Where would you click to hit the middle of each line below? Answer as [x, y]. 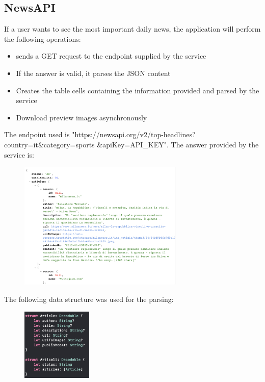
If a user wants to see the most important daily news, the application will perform [132, 29]
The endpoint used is [37, 134]
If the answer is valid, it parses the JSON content [93, 73]
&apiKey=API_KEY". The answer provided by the [178, 144]
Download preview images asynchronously [82, 117]
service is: [19, 154]
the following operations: [43, 39]
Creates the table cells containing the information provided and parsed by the [138, 90]
